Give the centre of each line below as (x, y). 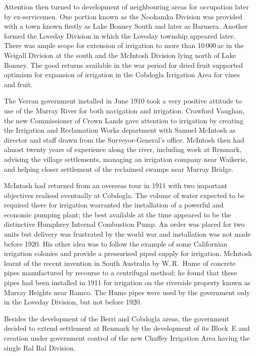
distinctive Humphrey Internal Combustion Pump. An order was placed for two (124, 224)
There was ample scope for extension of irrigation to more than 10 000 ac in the (124, 45)
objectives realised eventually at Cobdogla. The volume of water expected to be (125, 195)
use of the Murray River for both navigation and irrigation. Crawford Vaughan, (124, 110)
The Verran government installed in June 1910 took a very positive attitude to (123, 101)
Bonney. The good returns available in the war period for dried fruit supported (124, 65)
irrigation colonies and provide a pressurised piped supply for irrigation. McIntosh (128, 253)
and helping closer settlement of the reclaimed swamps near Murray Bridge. (119, 169)
